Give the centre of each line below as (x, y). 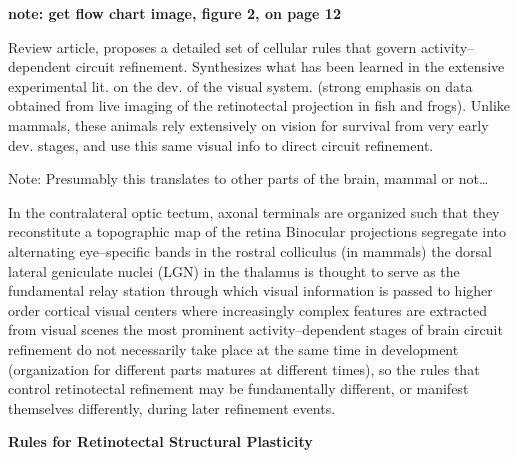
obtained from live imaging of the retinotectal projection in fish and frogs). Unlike (259, 105)
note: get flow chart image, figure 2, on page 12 (174, 13)
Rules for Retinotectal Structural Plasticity (160, 441)
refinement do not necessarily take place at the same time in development (233, 348)
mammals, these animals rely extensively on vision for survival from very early (248, 124)
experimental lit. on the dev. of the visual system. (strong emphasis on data (240, 85)
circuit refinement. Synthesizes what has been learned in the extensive (290, 66)
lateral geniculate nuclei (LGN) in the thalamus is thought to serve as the (234, 270)
